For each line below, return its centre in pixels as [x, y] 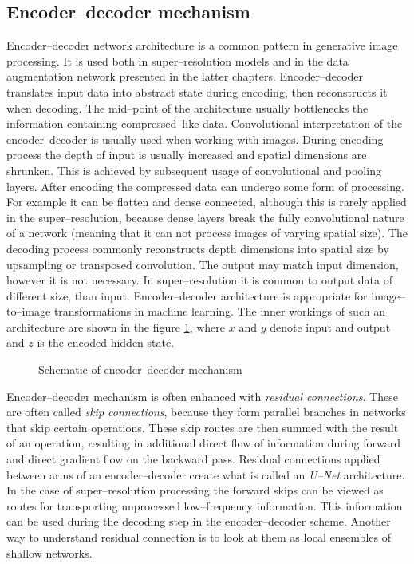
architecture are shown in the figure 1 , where [116, 326]
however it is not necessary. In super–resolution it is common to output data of [199, 280]
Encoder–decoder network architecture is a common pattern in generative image [202, 45]
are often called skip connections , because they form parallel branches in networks [206, 412]
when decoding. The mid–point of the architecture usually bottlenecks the [187, 107]
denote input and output [330, 326]
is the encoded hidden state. [106, 342]
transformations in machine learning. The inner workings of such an [219, 311]
